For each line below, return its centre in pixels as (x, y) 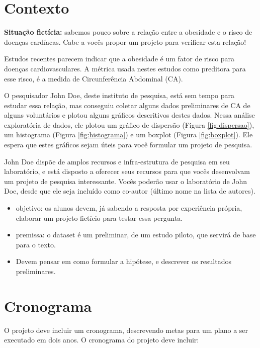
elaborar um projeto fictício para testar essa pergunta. (99, 217)
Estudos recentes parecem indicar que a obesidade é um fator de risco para (119, 59)
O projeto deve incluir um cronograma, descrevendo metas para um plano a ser (126, 330)
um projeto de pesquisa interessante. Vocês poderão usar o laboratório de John (126, 181)
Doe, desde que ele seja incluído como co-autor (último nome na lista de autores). (130, 191)
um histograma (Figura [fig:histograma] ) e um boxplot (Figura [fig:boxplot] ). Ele (128, 135)
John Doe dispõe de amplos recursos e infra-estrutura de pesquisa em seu (117, 161)
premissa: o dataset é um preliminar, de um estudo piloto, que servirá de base (136, 235)
